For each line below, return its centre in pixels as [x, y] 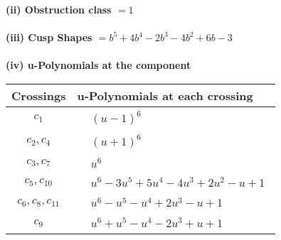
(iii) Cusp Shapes [49, 37]
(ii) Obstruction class [59, 9]
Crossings [39, 95]
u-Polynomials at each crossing [165, 95]
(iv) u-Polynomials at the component [99, 65]
